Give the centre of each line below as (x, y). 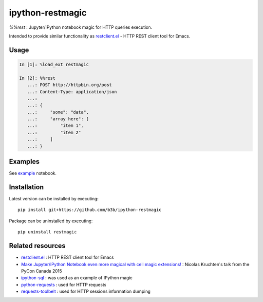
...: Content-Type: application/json (72, 92)
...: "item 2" (54, 132)
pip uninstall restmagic (47, 232)
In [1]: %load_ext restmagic (54, 64)
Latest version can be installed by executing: (54, 199)
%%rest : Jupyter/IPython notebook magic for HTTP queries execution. (81, 27)
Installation (26, 187)
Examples (24, 162)
